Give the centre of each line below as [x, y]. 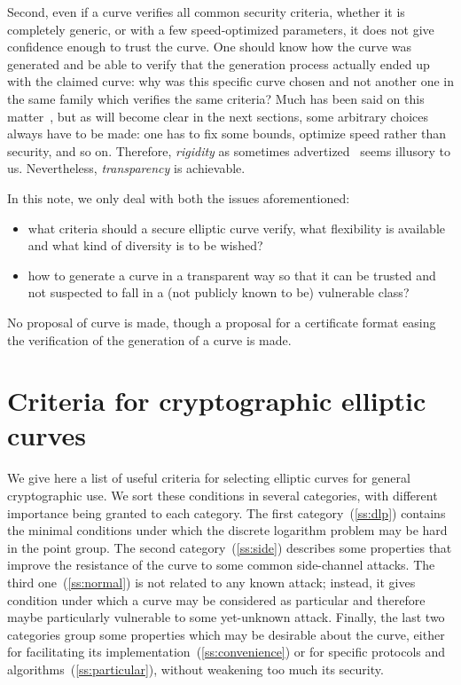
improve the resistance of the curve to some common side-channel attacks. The [221, 565]
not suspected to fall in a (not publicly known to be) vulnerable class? [219, 292]
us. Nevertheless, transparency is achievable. [126, 168]
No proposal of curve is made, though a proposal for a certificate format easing [222, 322]
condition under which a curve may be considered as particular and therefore [216, 599]
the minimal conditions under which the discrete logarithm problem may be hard [227, 530]
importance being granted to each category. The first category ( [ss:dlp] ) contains [227, 512]
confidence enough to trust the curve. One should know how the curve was [210, 47]
